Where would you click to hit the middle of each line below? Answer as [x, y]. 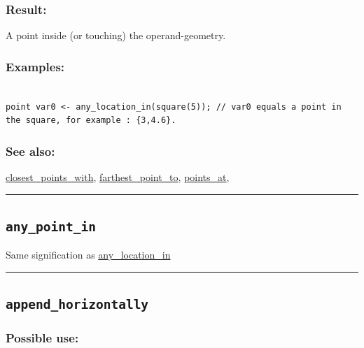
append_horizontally [77, 305]
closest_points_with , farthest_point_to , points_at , [118, 177]
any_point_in [51, 227]
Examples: [35, 66]
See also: [30, 151]
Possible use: [42, 338]
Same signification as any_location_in [88, 255]
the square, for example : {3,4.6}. [91, 121]
